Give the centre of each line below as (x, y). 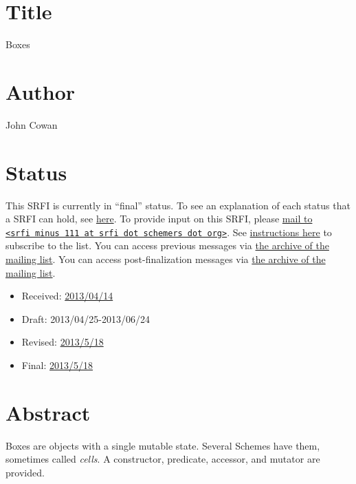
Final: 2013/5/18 (57, 365)
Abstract (48, 412)
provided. (25, 472)
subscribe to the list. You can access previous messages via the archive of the (167, 245)
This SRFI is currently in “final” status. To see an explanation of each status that (178, 205)
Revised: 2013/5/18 (63, 342)
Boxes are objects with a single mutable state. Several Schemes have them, (163, 445)
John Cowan (32, 124)
